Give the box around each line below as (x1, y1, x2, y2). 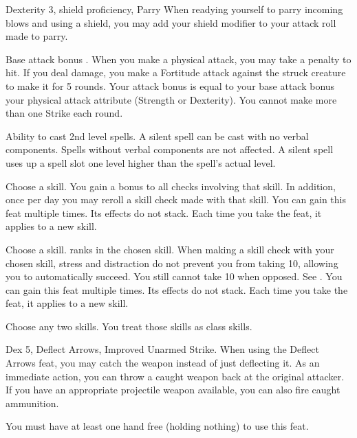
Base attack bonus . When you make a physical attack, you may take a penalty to (6, 51, 351, 66)
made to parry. (6, 29, 68, 43)
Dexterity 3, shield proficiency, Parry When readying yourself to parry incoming (6, 2, 343, 16)
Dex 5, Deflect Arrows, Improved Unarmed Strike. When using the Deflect (6, 342, 319, 356)
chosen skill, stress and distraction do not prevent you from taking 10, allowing (6, 255, 338, 270)
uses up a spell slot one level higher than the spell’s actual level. (6, 155, 276, 170)
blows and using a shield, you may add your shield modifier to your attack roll (6, 15, 336, 30)
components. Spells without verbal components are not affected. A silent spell (6, 142, 334, 157)
